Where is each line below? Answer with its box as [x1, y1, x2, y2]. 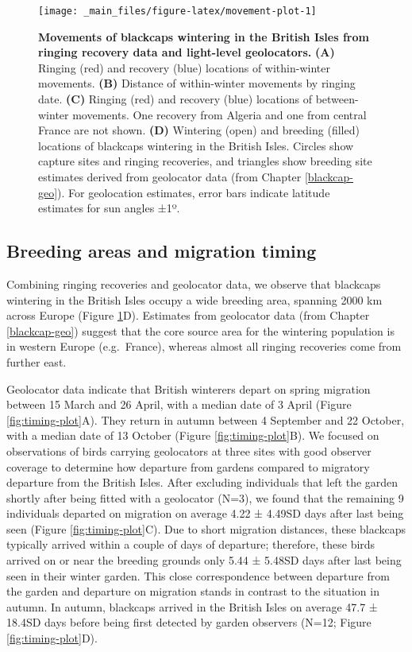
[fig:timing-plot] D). [6, 630, 98, 646]
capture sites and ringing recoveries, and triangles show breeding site [38, 153, 372, 169]
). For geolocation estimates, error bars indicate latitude [57, 184, 330, 200]
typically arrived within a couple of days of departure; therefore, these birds [6, 536, 375, 553]
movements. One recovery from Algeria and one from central [72, 106, 367, 122]
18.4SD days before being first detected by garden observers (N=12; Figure [6, 614, 372, 631]
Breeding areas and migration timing [6, 239, 317, 263]
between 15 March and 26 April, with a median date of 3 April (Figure [6, 396, 352, 413]
